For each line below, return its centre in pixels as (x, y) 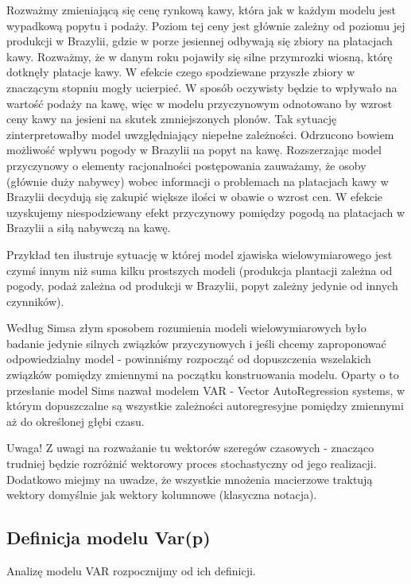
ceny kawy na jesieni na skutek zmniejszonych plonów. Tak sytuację (172, 119)
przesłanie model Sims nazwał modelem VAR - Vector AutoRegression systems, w (206, 390)
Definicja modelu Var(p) (109, 538)
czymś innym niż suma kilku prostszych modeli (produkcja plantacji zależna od (200, 270)
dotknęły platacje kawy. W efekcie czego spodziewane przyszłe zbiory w (181, 72)
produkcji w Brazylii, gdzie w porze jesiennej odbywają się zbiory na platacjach (200, 41)
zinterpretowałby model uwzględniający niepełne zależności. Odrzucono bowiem (200, 134)
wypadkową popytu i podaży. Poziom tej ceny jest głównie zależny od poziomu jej (206, 25)
